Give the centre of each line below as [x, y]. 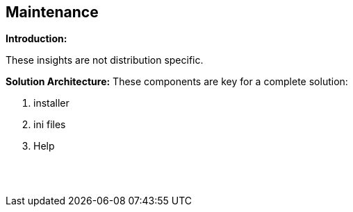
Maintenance [52, 12]
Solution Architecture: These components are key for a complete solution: [177, 82]
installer [51, 103]
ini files [50, 125]
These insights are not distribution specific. [105, 60]
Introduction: [36, 39]
